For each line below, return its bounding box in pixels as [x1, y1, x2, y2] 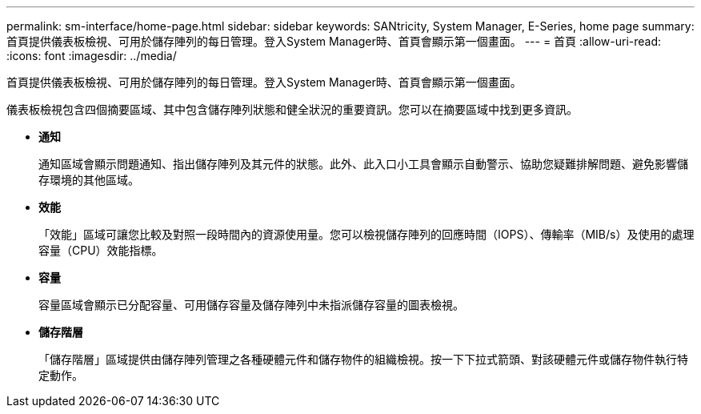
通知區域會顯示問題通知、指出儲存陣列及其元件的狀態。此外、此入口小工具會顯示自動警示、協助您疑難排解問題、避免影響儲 [38, 157, 688, 171]
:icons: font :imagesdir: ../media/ [6, 49, 177, 62]
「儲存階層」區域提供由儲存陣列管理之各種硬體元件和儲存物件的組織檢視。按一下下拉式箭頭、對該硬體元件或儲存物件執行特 [38, 352, 688, 366]
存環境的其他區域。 [38, 173, 139, 187]
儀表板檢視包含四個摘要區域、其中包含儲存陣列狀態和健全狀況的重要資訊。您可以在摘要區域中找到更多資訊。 [6, 102, 578, 116]
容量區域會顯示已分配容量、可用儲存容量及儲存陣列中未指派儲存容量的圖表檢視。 [38, 298, 464, 312]
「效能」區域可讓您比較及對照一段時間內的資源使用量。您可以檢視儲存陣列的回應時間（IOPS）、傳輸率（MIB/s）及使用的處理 [38, 227, 695, 241]
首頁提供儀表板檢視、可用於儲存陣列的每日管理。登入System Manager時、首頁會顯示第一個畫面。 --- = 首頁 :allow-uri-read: [6, 34, 662, 48]
